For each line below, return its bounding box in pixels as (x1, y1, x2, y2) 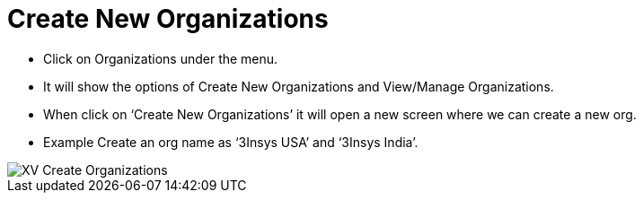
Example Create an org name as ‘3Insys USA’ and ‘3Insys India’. (43, 134, 418, 150)
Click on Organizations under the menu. (43, 50, 278, 66)
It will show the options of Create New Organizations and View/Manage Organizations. (43, 78, 554, 94)
